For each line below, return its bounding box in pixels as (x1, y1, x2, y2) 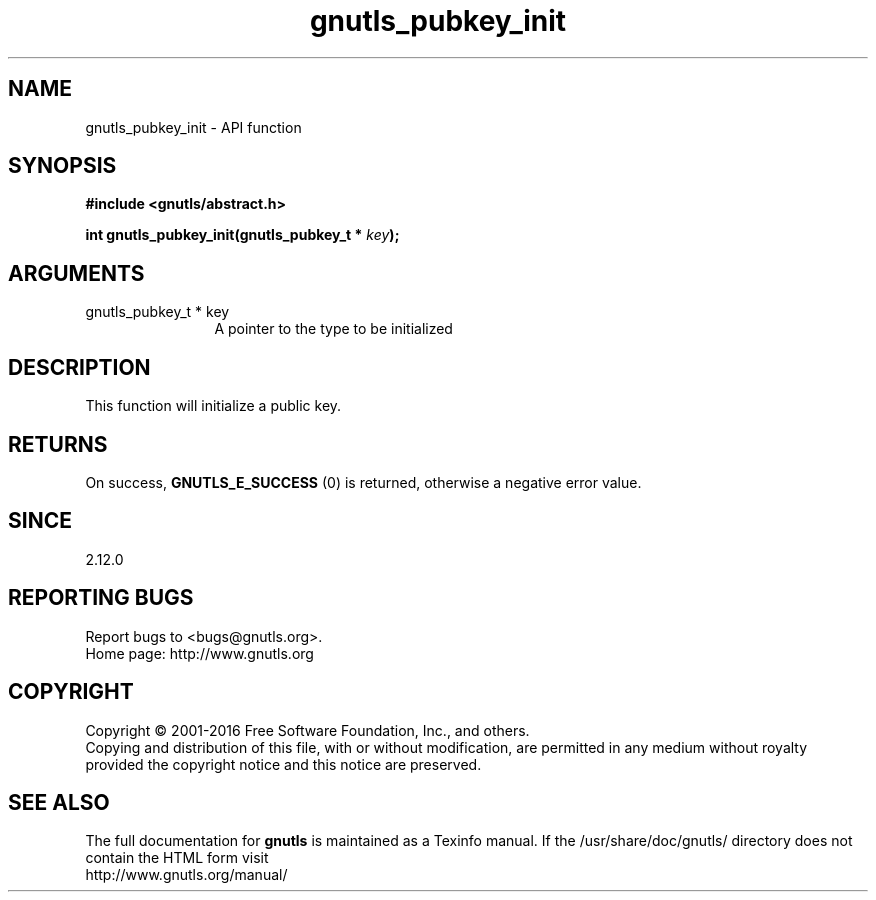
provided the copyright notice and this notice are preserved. (85, 755, 482, 773)
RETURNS (8, 431, 108, 457)
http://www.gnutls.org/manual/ (85, 866, 288, 884)
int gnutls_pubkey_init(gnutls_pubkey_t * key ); (85, 226, 400, 244)
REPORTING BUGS (8, 585, 194, 611)
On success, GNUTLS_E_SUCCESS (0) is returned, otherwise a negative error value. (85, 473, 642, 491)
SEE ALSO (8, 789, 110, 815)
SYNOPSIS (8, 153, 117, 179)
